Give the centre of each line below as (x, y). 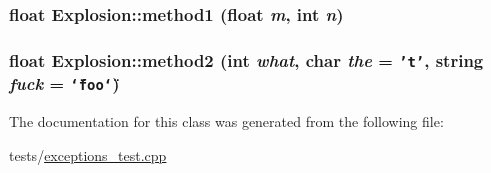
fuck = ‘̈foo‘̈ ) (64, 83)
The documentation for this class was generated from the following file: (226, 121)
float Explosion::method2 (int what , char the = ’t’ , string (246, 59)
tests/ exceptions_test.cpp (88, 154)
